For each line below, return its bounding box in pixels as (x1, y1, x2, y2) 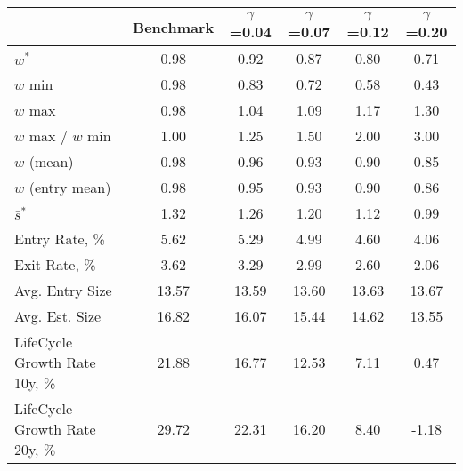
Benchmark (133, 16, 215, 37)
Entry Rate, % (14, 228, 105, 249)
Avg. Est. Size (14, 306, 102, 326)
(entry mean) (28, 177, 111, 197)
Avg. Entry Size (14, 280, 112, 300)
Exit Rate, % (14, 254, 96, 275)
